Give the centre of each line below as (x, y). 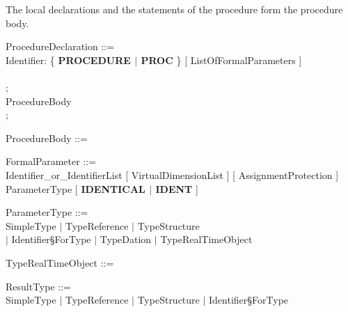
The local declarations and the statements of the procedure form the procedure (174, 9)
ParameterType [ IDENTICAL (76, 188)
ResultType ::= (38, 286)
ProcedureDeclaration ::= (60, 46)
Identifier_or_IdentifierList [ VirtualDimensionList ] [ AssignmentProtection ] (172, 174)
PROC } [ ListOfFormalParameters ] (221, 60)
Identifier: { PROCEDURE (68, 60)
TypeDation (126, 239)
